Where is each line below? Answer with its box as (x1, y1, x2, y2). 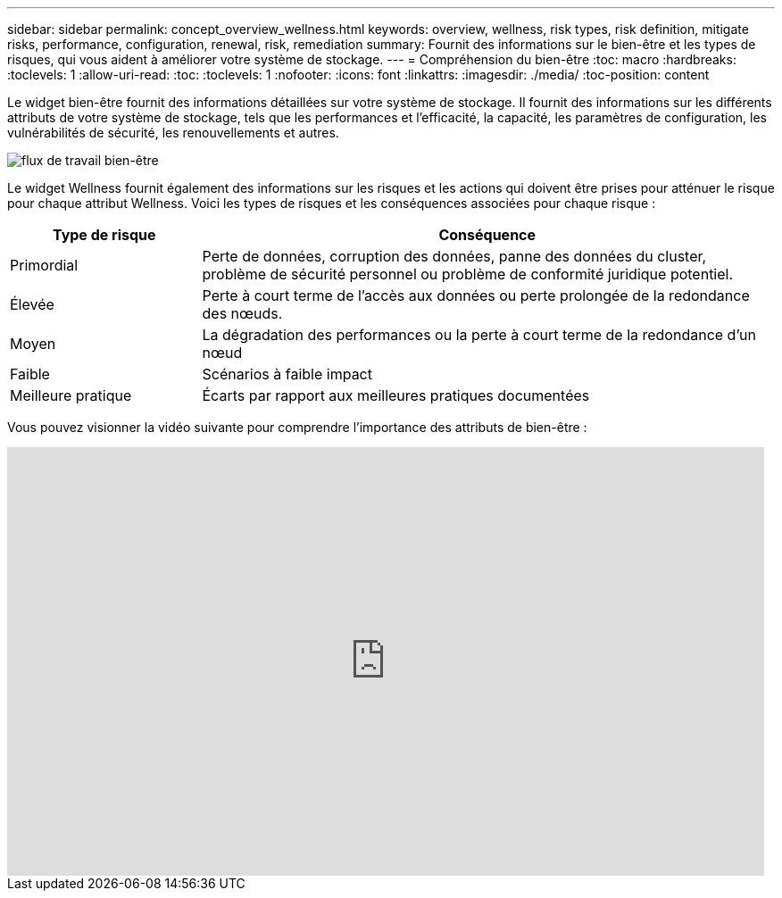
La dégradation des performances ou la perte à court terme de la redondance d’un (202, 326, 756, 344)
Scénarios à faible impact (202, 365, 372, 383)
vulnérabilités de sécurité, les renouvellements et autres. (7, 125, 339, 140)
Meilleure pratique (10, 387, 132, 404)
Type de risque (52, 226, 156, 244)
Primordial (10, 256, 79, 274)
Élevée (10, 295, 54, 313)
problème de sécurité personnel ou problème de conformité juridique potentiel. (202, 265, 734, 283)
